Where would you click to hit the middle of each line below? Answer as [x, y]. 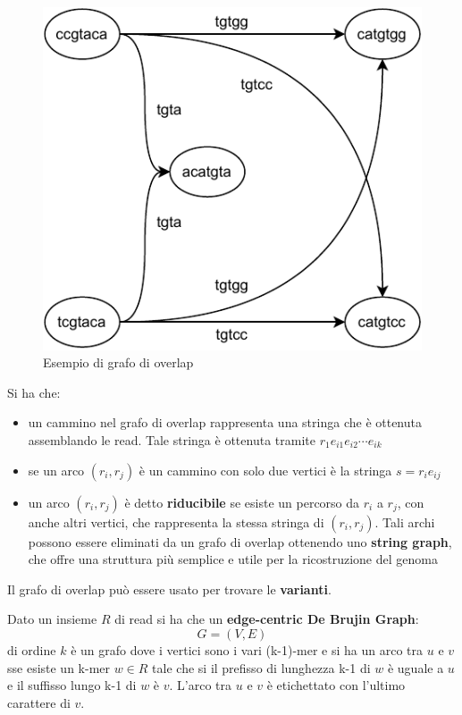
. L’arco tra [201, 685]
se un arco [56, 470]
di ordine [32, 650]
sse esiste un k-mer [59, 667]
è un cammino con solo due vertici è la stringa [265, 470]
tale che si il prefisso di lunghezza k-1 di [261, 667]
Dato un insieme [52, 619]
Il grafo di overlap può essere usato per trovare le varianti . [169, 589]
